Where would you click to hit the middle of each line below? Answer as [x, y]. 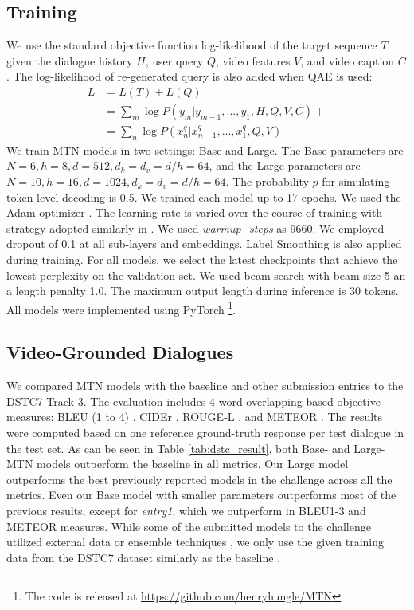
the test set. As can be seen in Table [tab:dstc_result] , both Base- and [178, 448]
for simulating [356, 181]
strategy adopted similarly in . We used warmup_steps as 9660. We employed [195, 228]
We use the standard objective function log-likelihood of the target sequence [192, 45]
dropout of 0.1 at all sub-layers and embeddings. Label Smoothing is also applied [204, 244]
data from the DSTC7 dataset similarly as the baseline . [143, 557]
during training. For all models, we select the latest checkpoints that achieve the [202, 260]
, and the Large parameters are [285, 165]
